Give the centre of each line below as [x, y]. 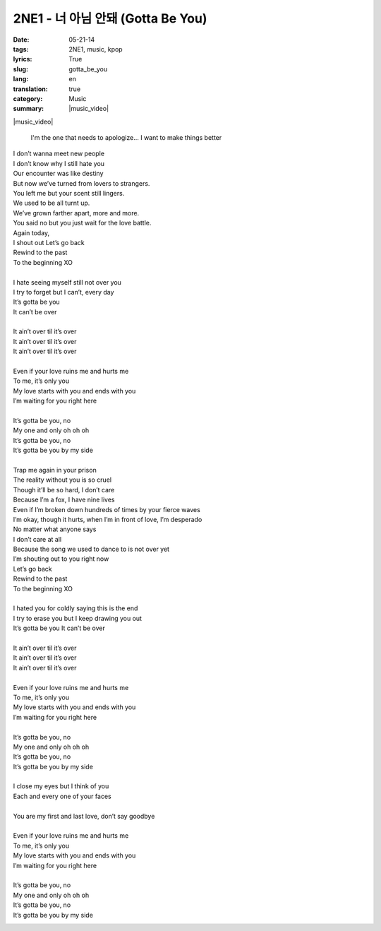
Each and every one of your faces [62, 796]
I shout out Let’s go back [49, 242]
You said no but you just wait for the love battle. [82, 223]
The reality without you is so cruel [62, 480]
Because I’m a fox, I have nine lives [64, 500]
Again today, [31, 232]
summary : [29, 109]
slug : [20, 69]
